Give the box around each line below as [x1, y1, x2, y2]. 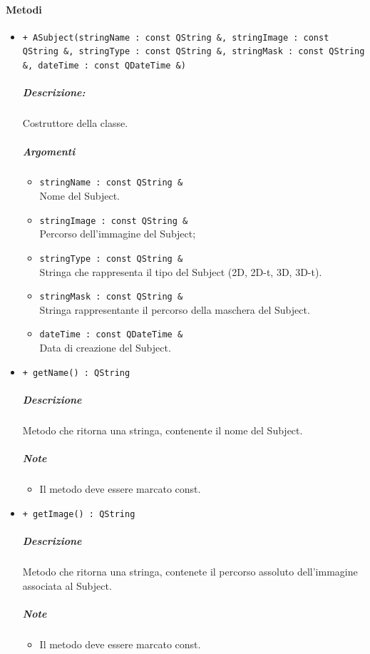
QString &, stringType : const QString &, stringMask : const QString [22, 46, 365, 57]
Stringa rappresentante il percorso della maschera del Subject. [39, 302, 310, 317]
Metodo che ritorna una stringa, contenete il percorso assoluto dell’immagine [22, 563, 358, 578]
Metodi [6, 1, 42, 16]
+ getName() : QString [22, 367, 130, 378]
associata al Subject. [22, 578, 112, 593]
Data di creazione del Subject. [39, 340, 171, 355]
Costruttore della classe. [22, 116, 128, 131]
